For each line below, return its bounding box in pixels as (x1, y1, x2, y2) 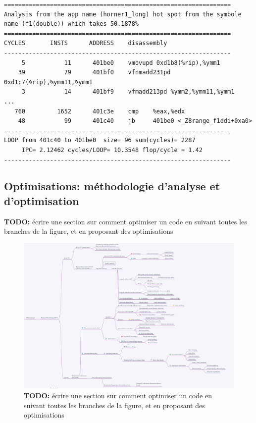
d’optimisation (4, 193, 79, 208)
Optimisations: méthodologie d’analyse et (4, 178, 220, 194)
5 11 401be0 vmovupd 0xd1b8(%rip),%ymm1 (21, 59, 220, 66)
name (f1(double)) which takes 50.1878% (4, 20, 139, 28)
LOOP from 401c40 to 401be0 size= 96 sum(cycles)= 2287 (4, 137, 196, 144)
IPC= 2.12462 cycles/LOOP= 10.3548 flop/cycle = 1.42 (21, 146, 203, 154)
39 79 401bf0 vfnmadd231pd (18, 69, 171, 76)
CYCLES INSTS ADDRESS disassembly (4, 40, 167, 47)
